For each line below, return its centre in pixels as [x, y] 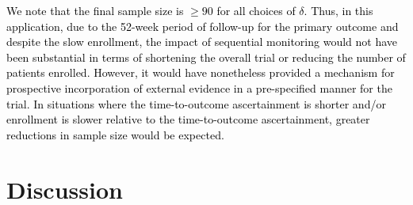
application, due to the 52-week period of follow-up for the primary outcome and [203, 26]
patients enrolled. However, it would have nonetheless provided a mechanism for [201, 72]
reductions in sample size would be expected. [115, 134]
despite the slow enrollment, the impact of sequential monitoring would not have [202, 42]
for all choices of [256, 10]
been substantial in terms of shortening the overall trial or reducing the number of [206, 57]
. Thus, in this [338, 10]
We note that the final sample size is [95, 10]
